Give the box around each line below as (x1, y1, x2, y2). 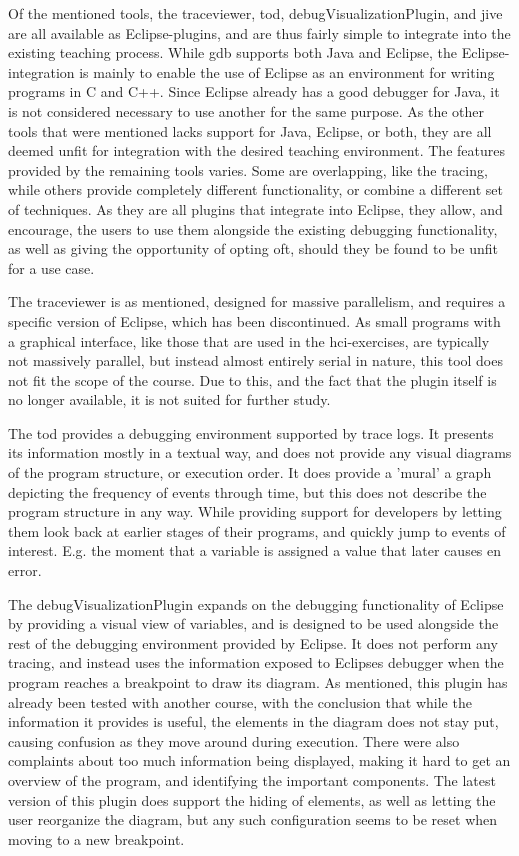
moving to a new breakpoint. (8, 828, 185, 849)
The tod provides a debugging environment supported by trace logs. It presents (8, 422, 494, 443)
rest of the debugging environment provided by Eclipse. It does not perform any (8, 632, 498, 653)
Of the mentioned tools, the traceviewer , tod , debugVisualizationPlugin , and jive (8, 3, 503, 23)
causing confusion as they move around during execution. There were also (8, 730, 460, 751)
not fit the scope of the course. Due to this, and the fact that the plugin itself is (8, 369, 497, 390)
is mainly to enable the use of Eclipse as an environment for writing (79, 61, 495, 82)
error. (8, 560, 42, 581)
